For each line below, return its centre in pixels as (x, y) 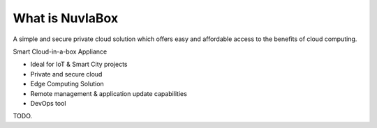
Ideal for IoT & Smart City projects (79, 64)
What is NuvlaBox (66, 18)
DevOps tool (48, 103)
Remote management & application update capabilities (109, 93)
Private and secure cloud (66, 74)
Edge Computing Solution (67, 84)
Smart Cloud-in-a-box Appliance (60, 51)
